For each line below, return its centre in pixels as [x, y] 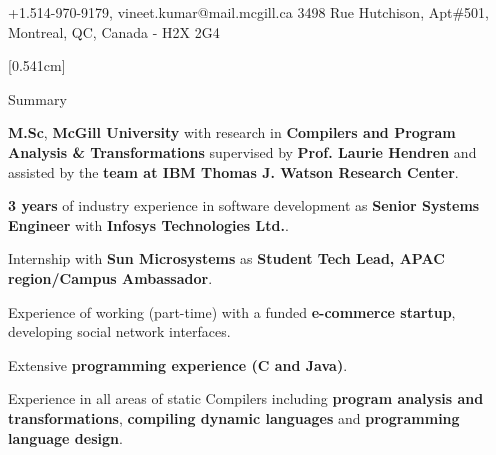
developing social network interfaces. [119, 331]
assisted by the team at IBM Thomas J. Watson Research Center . [233, 171]
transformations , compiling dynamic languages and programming [234, 417]
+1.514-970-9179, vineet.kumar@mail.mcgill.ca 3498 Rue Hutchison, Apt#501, [248, 12]
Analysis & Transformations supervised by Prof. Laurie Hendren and [242, 151]
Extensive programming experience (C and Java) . [178, 364]
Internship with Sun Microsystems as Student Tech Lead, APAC [226, 258]
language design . [65, 437]
